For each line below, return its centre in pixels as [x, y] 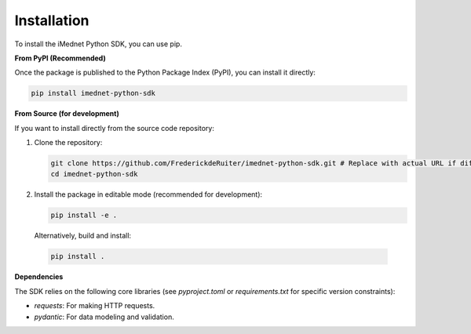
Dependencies [39, 277]
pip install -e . [84, 215]
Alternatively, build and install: [83, 236]
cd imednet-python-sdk [94, 174]
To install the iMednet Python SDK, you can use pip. [98, 44]
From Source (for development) [67, 114]
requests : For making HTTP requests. [95, 306]
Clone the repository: [68, 143]
